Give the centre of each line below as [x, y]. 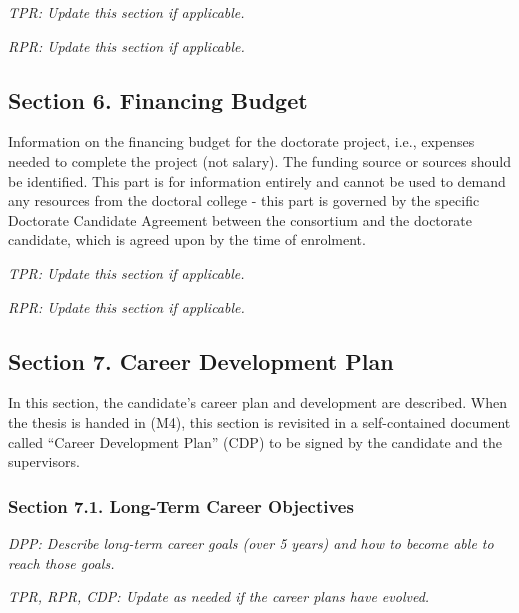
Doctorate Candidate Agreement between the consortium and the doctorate [240, 219]
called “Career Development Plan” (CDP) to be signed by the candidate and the [255, 441]
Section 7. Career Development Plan [201, 360]
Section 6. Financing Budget [158, 99]
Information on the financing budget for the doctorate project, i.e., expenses [241, 141]
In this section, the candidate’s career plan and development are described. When [258, 402]
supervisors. [44, 461]
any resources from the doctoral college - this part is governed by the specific [244, 200]
